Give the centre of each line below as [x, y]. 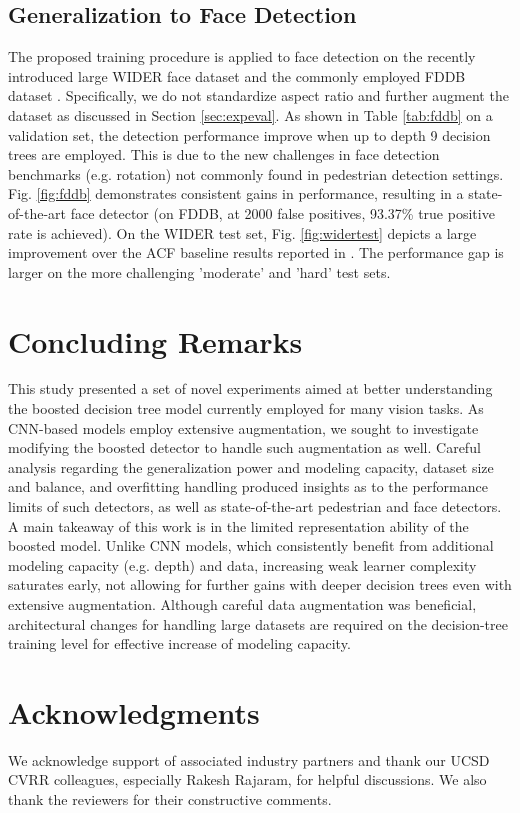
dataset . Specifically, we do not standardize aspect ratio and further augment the [258, 95]
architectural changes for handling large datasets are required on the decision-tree [258, 623]
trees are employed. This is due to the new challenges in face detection [224, 154]
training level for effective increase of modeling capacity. [179, 643]
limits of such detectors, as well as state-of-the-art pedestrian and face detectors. [255, 506]
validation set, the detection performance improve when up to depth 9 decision [249, 134]
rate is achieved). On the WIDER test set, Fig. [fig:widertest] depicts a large [242, 232]
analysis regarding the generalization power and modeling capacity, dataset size [251, 466]
